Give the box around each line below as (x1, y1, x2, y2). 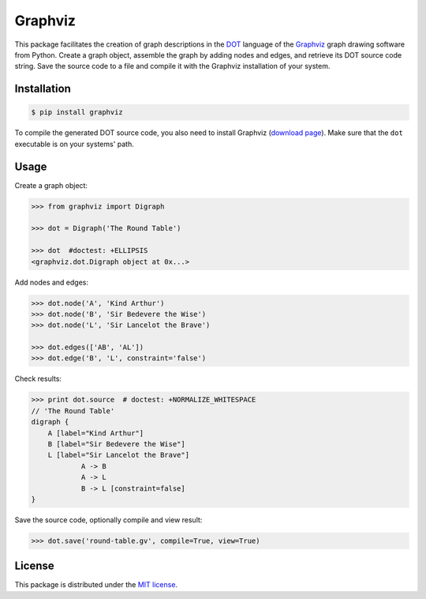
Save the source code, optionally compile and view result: (14, 514, 203, 525)
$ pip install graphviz (31, 107, 124, 117)
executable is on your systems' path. (14, 139, 134, 149)
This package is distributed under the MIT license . (14, 580, 177, 590)
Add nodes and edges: (14, 277, 89, 287)
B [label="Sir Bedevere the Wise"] (47, 439, 185, 448)
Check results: (14, 374, 62, 383)
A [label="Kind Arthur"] (47, 428, 144, 438)
